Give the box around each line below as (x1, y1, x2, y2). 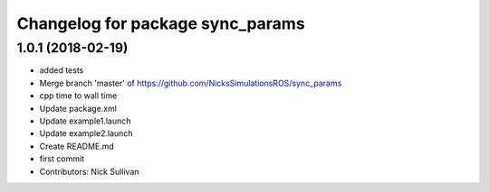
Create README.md (39, 141, 115, 151)
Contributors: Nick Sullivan (39, 166, 139, 177)
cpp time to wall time (39, 90, 118, 101)
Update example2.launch (39, 128, 133, 139)
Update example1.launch (39, 115, 131, 126)
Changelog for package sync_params (16, 14, 305, 33)
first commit (39, 153, 85, 164)
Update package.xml (39, 103, 118, 114)
